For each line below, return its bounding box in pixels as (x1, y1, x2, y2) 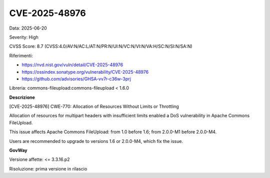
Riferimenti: (9, 53, 33, 59)
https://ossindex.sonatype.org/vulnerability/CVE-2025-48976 (21, 69, 149, 75)
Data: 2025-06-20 (9, 25, 47, 31)
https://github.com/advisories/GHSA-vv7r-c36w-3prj (21, 76, 131, 82)
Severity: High (9, 34, 38, 40)
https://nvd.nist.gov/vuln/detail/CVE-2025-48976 (21, 62, 123, 68)
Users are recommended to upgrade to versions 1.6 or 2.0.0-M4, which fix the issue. (9, 138, 183, 144)
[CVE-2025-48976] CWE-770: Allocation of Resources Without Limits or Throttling (9, 103, 179, 110)
